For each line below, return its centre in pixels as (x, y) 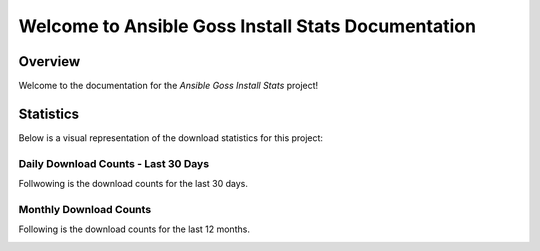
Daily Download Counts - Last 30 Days (114, 163)
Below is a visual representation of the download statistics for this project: (171, 137)
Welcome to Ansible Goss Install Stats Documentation (247, 26)
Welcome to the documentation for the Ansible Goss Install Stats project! (168, 86)
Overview (49, 61)
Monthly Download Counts (85, 209)
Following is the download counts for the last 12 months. (134, 229)
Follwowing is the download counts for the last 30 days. (133, 184)
